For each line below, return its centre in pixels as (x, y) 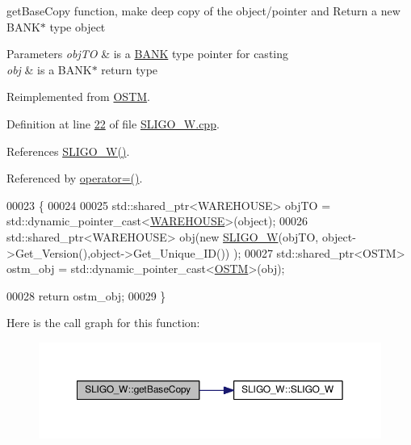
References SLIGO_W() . (68, 151)
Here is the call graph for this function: (103, 323)
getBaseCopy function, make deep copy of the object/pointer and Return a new (203, 10)
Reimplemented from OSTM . (78, 97)
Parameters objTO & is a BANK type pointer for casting (148, 54)
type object (78, 26)
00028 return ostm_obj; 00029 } (86, 295)
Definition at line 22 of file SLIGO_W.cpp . (113, 123)
